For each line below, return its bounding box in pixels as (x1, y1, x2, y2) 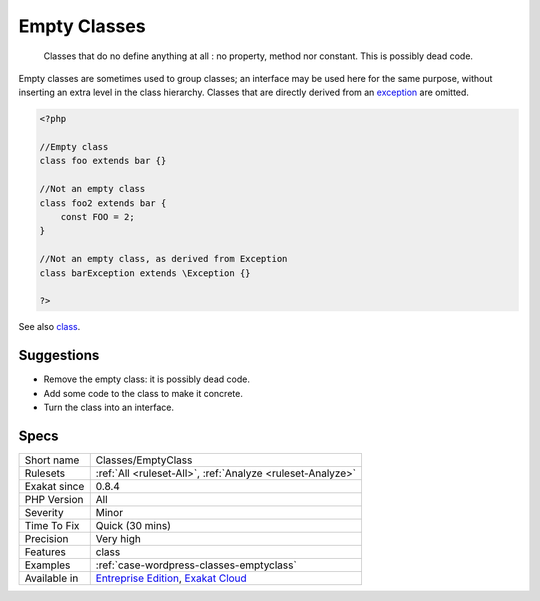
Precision (24, 531, 69, 545)
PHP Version (24, 492, 84, 506)
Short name (24, 453, 80, 467)
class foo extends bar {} (39, 155, 167, 167)
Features (24, 545, 67, 559)
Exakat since (24, 479, 85, 493)
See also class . (18, 321, 81, 333)
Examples (24, 558, 71, 572)
